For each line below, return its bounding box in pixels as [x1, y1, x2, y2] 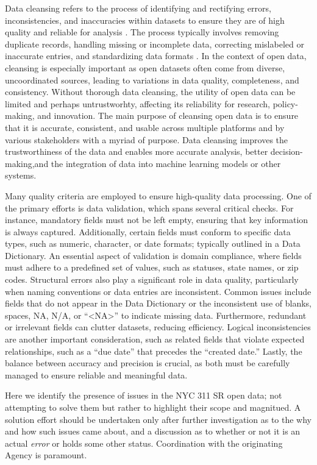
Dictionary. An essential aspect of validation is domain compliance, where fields [5, 249, 302, 261]
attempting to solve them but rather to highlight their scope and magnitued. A [5, 401, 301, 413]
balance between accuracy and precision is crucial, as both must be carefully [5, 357, 290, 369]
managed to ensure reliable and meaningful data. [5, 368, 188, 381]
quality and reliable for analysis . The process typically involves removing [5, 26, 279, 38]
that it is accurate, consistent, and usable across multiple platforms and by [5, 121, 285, 133]
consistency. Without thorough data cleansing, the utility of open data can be [5, 85, 296, 98]
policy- [272, 97, 298, 110]
